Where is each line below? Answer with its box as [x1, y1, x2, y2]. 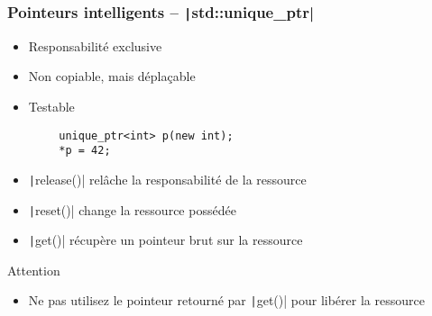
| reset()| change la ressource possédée [28, 200, 236, 219]
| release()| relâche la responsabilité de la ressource [28, 169, 307, 188]
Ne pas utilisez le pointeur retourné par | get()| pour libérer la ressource [28, 291, 425, 310]
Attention [7, 260, 60, 279]
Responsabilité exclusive [28, 36, 162, 55]
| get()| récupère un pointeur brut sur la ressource [28, 230, 303, 249]
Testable [28, 96, 75, 115]
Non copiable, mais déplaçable [28, 67, 196, 86]
